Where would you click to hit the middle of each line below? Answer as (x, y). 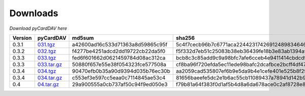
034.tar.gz (50, 77)
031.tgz (46, 44)
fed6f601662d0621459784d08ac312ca (119, 58)
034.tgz (47, 71)
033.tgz (47, 58)
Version (22, 38)
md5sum (83, 38)
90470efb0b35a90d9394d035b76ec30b (121, 71)
